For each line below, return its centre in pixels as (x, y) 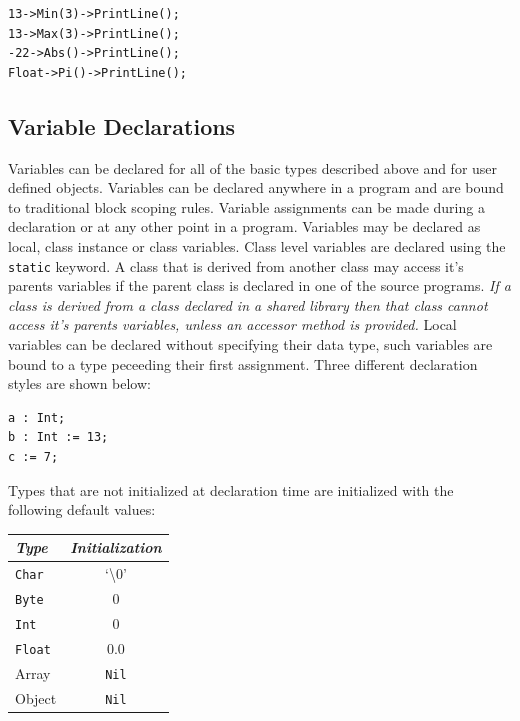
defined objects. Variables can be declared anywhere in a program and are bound (256, 187)
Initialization (116, 547)
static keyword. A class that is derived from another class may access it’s (236, 265)
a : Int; (37, 417)
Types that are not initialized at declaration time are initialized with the (231, 489)
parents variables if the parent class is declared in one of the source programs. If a (259, 285)
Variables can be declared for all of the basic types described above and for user (253, 167)
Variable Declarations (122, 125)
